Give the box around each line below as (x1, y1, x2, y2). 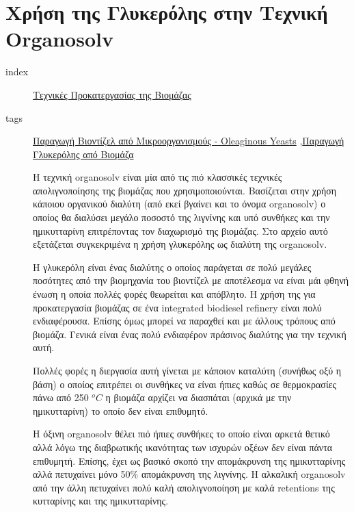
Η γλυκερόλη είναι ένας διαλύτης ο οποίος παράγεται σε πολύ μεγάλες (33, 259, 312, 274)
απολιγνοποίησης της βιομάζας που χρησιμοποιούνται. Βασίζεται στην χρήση (33, 183, 337, 197)
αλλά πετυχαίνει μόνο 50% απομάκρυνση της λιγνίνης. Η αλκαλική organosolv (33, 467, 346, 481)
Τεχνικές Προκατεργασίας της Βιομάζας (33, 87, 191, 101)
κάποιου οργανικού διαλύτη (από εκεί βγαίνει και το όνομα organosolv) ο (33, 196, 326, 211)
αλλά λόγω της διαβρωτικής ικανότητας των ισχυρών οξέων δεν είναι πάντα (33, 439, 333, 454)
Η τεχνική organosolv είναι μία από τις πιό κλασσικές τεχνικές (33, 170, 282, 184)
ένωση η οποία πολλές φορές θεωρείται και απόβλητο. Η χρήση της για (33, 287, 316, 301)
